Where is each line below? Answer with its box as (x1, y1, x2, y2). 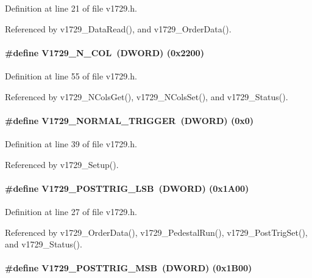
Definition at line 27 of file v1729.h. (5, 205, 137, 218)
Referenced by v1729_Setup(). (5, 158, 119, 170)
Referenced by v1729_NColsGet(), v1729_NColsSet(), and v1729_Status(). (5, 90, 288, 103)
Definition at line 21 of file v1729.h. (5, 2, 137, 14)
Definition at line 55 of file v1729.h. (5, 69, 137, 82)
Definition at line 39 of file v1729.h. (5, 137, 137, 150)
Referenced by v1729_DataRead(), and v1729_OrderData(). (5, 22, 232, 35)
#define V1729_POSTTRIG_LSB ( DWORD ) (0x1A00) (5, 181, 249, 194)
